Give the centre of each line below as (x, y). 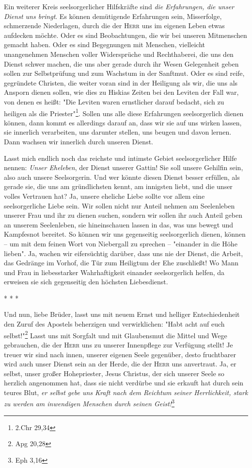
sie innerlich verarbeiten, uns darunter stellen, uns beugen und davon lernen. (118, 132)
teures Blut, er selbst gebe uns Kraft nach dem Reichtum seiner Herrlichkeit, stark (126, 392)
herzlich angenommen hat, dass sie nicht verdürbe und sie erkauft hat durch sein (124, 383)
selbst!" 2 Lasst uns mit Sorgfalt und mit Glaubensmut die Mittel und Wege (116, 334)
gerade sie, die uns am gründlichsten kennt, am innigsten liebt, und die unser (118, 186)
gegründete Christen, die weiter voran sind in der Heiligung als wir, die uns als (121, 82)
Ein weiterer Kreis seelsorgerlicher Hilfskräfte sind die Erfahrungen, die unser (119, 6)
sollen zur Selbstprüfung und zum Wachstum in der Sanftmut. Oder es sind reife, (124, 73)
